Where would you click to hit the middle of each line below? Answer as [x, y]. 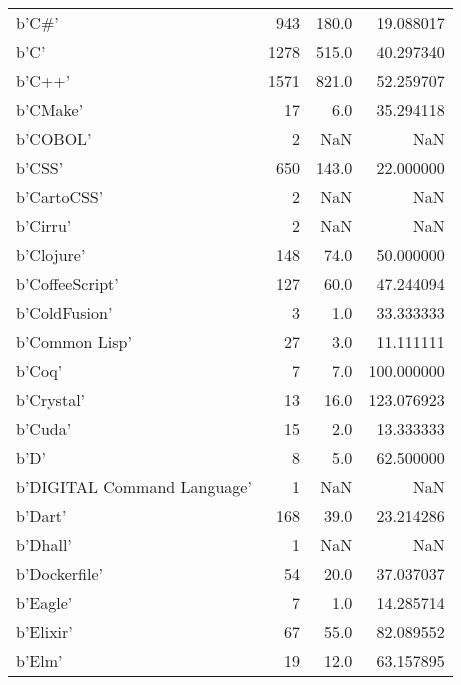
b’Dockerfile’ [59, 573]
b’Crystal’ [51, 399]
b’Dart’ [41, 515]
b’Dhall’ [44, 544]
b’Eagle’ [44, 602]
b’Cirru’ [44, 225]
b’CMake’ [50, 109]
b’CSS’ [40, 167]
